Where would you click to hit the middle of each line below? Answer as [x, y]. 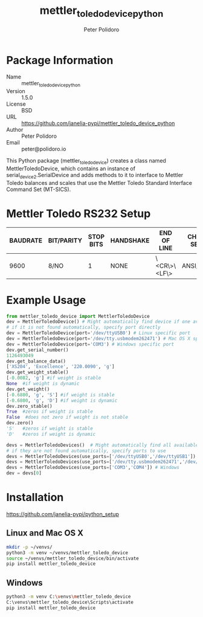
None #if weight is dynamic [43, 384]
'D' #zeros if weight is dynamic [51, 434]
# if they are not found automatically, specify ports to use [86, 451]
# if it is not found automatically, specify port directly [84, 328]
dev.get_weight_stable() [37, 372]
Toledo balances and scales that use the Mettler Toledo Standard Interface [99, 183]
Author [15, 130]
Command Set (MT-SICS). [39, 189]
